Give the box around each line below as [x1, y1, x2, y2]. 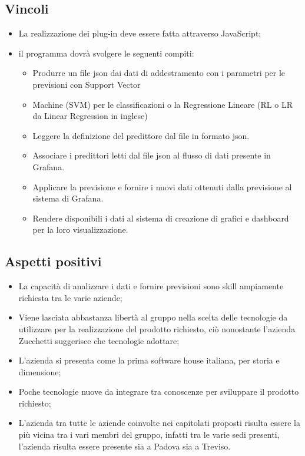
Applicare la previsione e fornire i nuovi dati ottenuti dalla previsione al [32, 180, 292, 193]
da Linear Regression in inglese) [32, 110, 148, 122]
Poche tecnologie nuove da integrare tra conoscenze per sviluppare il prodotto [18, 385, 299, 398]
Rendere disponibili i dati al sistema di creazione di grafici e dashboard [32, 212, 289, 224]
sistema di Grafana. [32, 192, 104, 204]
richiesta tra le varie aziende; [18, 291, 122, 303]
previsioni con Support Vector [32, 78, 141, 90]
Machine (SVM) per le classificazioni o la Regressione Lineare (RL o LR [32, 98, 293, 110]
